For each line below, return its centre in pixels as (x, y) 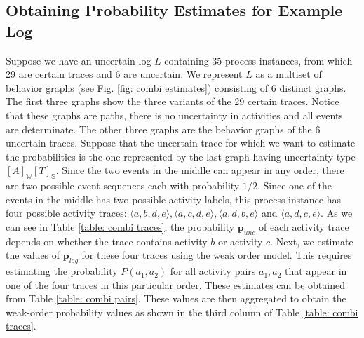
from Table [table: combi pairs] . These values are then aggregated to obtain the (176, 298)
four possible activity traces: (66, 213)
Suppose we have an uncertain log (79, 60)
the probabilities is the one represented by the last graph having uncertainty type (181, 156)
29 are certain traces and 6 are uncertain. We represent (124, 74)
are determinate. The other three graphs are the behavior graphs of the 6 (163, 129)
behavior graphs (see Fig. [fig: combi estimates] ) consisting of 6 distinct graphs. (176, 87)
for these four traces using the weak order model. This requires (217, 255)
